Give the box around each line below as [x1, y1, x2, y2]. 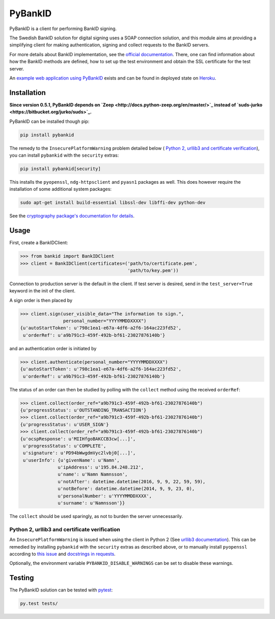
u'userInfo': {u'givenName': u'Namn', [23, 457, 120, 463]
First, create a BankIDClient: [9, 240, 68, 246]
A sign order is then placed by [9, 297, 73, 303]
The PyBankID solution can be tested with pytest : [9, 587, 113, 593]
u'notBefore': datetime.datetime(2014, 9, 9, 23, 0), [58, 486, 195, 492]
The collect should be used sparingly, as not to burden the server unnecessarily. [9, 513, 183, 519]
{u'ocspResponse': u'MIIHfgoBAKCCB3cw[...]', [20, 436, 136, 441]
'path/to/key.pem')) [127, 267, 179, 273]
